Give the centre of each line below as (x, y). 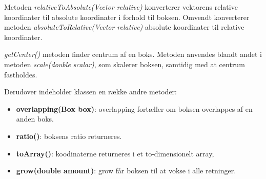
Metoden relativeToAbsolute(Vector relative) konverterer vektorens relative (121, 7)
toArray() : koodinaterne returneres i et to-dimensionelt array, (115, 153)
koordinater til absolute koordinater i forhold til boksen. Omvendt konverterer (127, 17)
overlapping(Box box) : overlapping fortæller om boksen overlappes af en (134, 108)
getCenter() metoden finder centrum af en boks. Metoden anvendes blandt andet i (133, 54)
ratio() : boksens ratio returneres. (69, 136)
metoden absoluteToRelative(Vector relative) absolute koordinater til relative (124, 27)
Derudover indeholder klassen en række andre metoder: (90, 92)
